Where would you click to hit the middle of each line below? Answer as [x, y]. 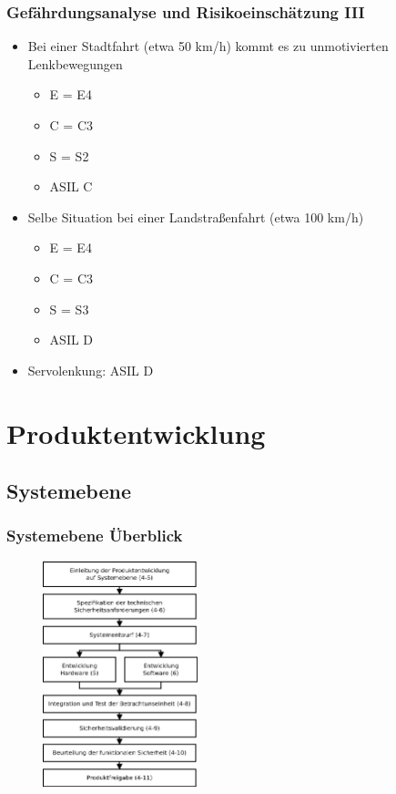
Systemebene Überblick [95, 536]
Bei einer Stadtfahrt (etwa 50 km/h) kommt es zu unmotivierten [208, 46]
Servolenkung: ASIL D [91, 370]
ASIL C [71, 186]
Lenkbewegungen [75, 63]
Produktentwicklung [136, 433]
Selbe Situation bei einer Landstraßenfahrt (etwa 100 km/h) [196, 217]
